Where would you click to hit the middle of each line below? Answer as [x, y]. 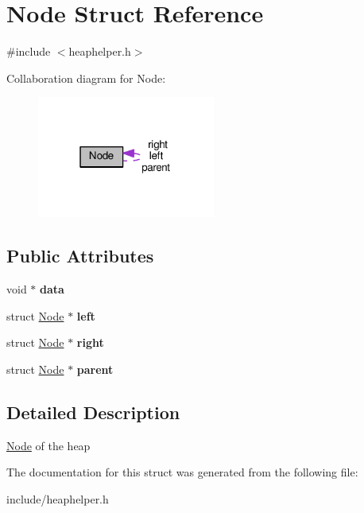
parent [95, 369]
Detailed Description [93, 412]
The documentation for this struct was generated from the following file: [182, 472]
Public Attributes [80, 256]
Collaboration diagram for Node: [86, 78]
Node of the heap [48, 445]
